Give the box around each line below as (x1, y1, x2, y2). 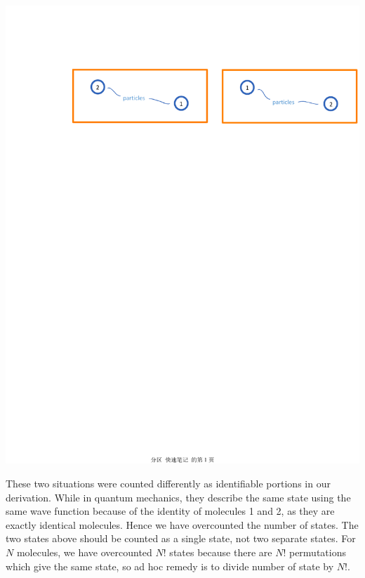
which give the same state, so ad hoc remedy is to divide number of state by (6, 558, 334, 573)
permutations (288, 545, 346, 560)
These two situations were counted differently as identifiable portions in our (6, 476, 331, 491)
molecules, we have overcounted (16, 545, 152, 560)
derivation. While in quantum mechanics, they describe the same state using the (6, 490, 351, 504)
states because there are (169, 545, 272, 560)
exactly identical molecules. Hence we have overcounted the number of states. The (6, 517, 359, 532)
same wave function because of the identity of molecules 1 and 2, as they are (6, 504, 335, 518)
